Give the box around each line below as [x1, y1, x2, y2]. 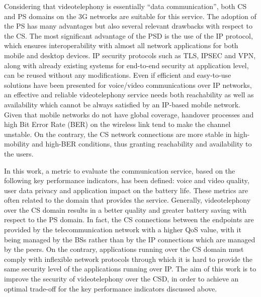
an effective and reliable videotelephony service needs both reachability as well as [4, 89, 254, 100]
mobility [4, 138, 30, 149]
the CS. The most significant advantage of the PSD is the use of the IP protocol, [4, 30, 253, 41]
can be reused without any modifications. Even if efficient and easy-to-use [4, 70, 231, 80]
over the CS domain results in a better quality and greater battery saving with [4, 204, 246, 215]
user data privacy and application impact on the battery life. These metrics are [4, 185, 248, 195]
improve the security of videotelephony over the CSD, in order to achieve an [4, 273, 239, 284]
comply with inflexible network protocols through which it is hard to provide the [4, 253, 252, 264]
